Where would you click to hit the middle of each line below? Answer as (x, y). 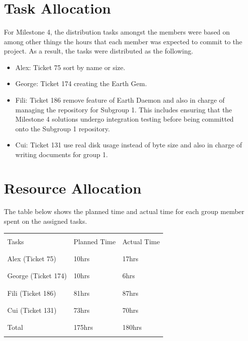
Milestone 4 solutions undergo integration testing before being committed (124, 119)
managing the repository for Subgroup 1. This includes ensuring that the (124, 109)
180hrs (132, 327)
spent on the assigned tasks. (46, 221)
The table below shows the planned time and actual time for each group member (124, 211)
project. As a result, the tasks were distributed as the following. (99, 51)
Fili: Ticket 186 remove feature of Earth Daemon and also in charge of (120, 99)
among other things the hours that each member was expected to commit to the (123, 41)
